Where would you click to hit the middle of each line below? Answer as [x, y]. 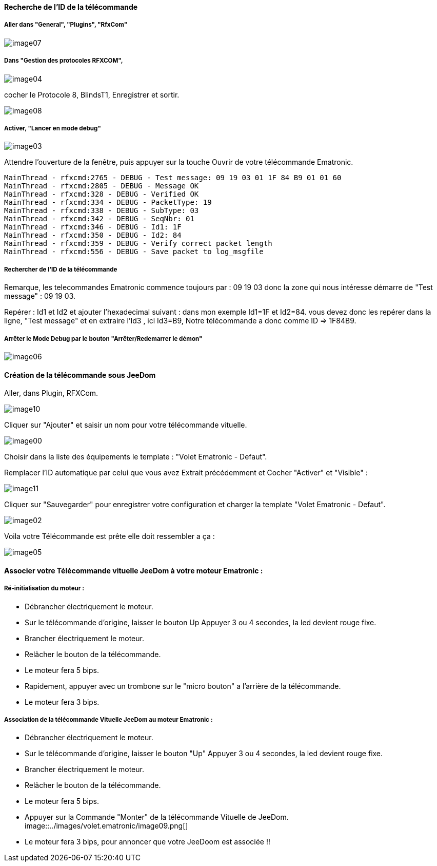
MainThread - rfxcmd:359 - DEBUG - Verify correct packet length [138, 244]
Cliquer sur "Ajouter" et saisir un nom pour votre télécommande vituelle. [126, 425]
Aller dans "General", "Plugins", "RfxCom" [66, 25]
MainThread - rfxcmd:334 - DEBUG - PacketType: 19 [108, 203]
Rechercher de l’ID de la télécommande [61, 269]
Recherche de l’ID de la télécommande [71, 7]
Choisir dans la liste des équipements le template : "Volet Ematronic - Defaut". [136, 457]
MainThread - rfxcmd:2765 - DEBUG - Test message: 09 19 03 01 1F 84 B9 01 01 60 [173, 178]
